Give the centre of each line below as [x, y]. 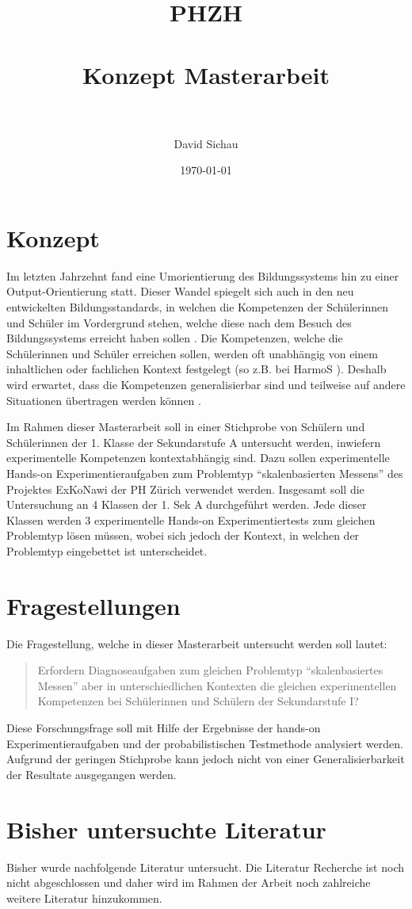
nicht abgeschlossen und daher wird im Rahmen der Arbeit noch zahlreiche [189, 882]
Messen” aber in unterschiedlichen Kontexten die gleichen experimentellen [217, 685]
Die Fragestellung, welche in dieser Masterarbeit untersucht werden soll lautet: [197, 643]
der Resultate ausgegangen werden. [92, 774]
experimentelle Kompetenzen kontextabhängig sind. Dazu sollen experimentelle [198, 458]
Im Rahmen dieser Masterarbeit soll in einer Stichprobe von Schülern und [186, 427]
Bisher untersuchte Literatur [166, 829]
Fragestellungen [93, 605]
